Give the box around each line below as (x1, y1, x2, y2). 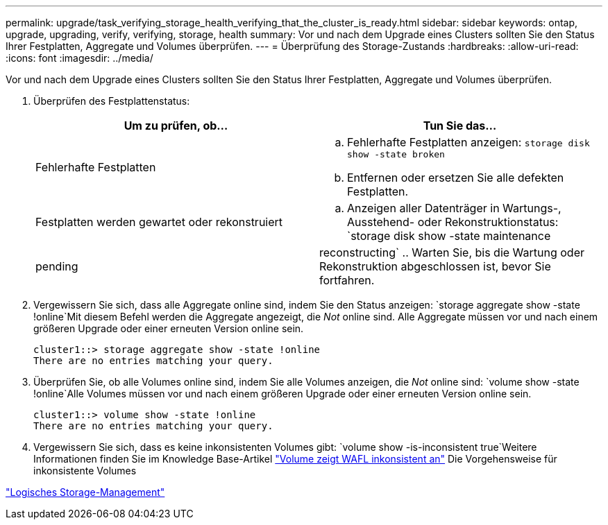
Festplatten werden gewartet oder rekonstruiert (35, 215, 283, 229)
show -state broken (347, 149, 445, 160)
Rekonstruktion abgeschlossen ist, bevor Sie (319, 259, 551, 273)
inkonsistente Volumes (33, 465, 137, 476)
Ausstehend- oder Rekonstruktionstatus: (347, 215, 559, 229)
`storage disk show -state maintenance (347, 229, 551, 243)
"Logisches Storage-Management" (6, 486, 165, 498)
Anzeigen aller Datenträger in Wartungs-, (347, 201, 561, 215)
